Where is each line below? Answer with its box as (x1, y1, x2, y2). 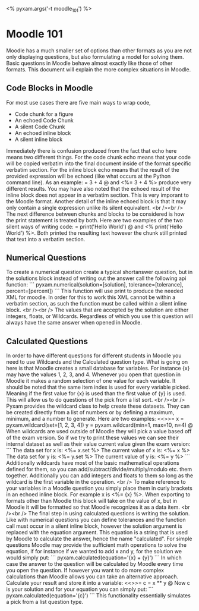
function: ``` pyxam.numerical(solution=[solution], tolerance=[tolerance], (6, 281, 184, 288)
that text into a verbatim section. (6, 235, 86, 242)
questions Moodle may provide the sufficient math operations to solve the (6, 541, 187, 549)
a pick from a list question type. (6, 599, 84, 606)
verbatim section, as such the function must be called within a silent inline (6, 300, 187, 307)
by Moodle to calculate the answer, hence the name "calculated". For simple (6, 535, 192, 543)
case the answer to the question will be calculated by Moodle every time (6, 560, 184, 568)
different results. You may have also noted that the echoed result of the (6, 185, 181, 192)
